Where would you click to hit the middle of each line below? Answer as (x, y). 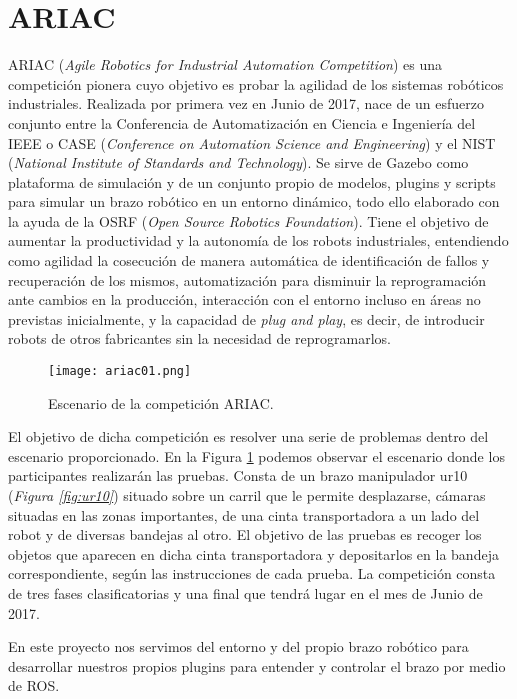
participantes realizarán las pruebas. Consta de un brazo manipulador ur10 (238, 475)
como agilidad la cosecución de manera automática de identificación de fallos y (249, 260)
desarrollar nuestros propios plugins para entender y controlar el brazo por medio (257, 665)
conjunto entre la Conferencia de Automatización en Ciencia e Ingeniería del (242, 122)
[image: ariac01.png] (120, 371)
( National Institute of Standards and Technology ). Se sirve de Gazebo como (238, 162)
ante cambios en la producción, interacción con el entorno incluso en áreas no (244, 299)
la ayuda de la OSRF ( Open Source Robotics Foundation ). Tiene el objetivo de (248, 220)
